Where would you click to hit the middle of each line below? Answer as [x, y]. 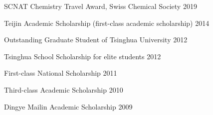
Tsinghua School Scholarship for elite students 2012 [83, 56]
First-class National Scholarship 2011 [61, 73]
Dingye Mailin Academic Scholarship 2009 [68, 106]
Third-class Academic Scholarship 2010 [64, 89]
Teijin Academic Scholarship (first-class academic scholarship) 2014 [107, 23]
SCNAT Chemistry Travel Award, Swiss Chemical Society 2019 [101, 6]
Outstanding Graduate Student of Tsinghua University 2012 [96, 40]
